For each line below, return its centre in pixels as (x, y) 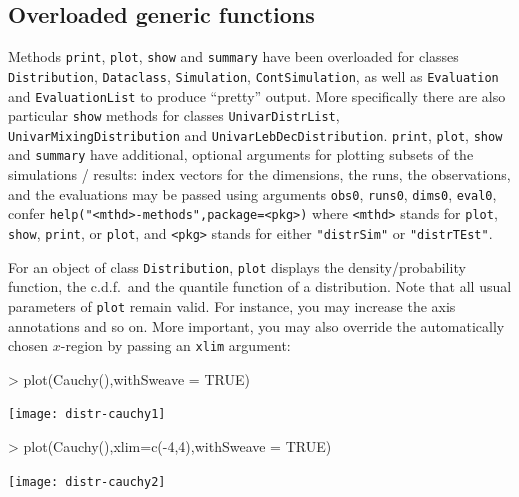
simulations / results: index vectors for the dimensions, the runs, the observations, (259, 174)
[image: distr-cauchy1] (87, 414)
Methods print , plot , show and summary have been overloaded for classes (233, 56)
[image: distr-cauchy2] (87, 481)
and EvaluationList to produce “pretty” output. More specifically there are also (257, 95)
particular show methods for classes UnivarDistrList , (174, 115)
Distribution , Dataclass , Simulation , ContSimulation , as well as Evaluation (253, 75)
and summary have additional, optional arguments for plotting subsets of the (241, 154)
